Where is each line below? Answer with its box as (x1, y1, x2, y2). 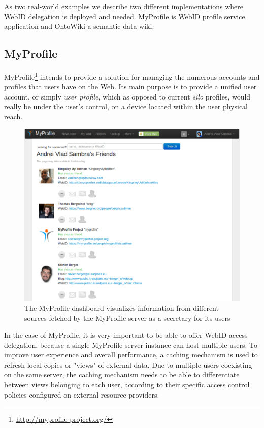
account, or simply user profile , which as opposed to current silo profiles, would (4, 91, 251, 102)
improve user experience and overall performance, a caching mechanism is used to (4, 349, 258, 360)
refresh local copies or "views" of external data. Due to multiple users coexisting (4, 359, 252, 370)
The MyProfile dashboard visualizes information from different (24, 302, 219, 313)
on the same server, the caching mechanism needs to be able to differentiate (4, 369, 240, 380)
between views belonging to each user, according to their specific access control (4, 379, 250, 390)
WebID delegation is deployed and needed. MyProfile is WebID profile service (4, 11, 245, 21)
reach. (4, 111, 23, 122)
